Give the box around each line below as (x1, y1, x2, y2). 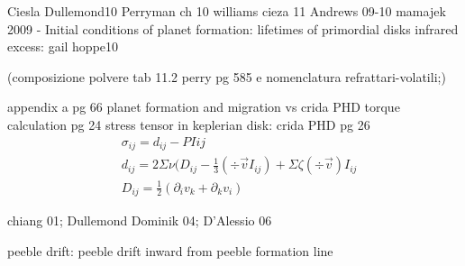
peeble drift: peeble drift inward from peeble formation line (7, 241, 333, 260)
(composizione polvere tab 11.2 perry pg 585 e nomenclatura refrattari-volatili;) (7, 67, 446, 86)
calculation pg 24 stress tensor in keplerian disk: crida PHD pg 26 (7, 115, 370, 133)
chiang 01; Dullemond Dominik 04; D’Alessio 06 (7, 211, 272, 230)
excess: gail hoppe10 (7, 37, 119, 56)
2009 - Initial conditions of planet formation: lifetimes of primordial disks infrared (7, 19, 459, 38)
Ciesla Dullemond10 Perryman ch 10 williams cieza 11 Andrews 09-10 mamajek (7, 2, 446, 20)
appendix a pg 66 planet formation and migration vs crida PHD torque (7, 97, 400, 116)
